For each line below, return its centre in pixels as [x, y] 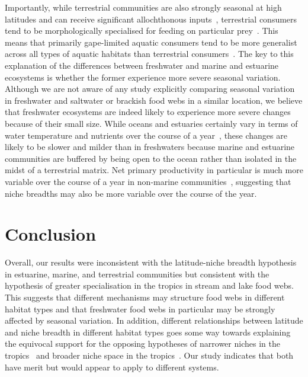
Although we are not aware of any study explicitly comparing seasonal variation [150, 89]
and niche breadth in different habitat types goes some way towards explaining [148, 332]
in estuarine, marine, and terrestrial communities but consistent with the [137, 274]
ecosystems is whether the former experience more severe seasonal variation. [143, 77]
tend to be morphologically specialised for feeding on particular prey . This [142, 31]
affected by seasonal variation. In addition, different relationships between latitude [154, 320]
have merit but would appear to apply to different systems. [112, 367]
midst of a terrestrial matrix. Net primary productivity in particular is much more [154, 170]
